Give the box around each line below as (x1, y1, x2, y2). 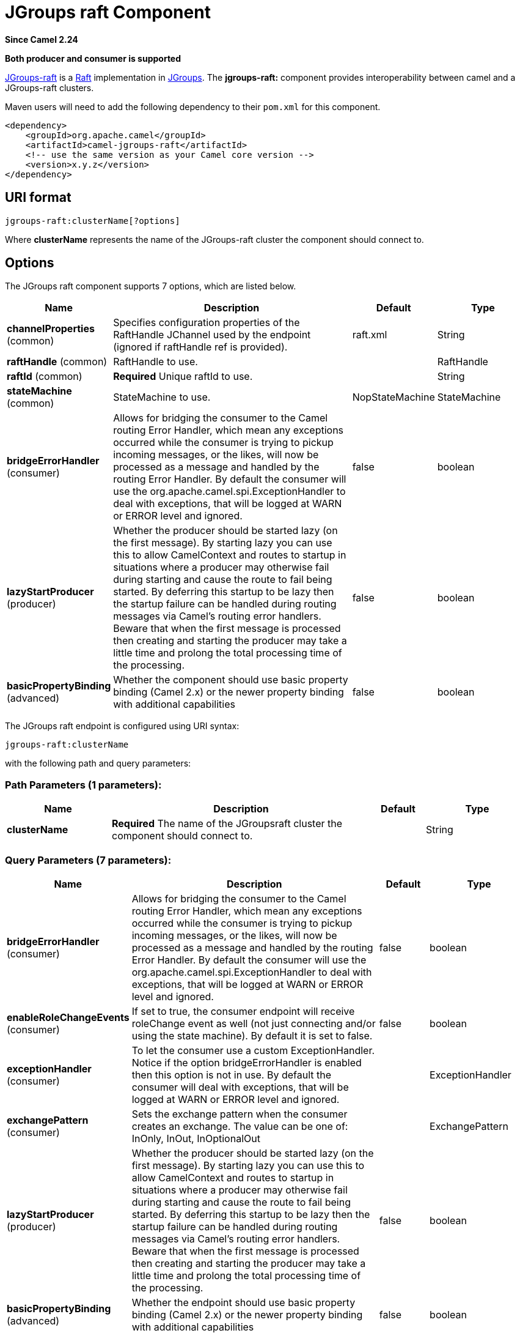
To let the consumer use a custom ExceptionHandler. (131, 1044, 375, 1056)
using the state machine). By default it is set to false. (131, 1029, 373, 1042)
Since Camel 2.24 (5, 34, 78, 45)
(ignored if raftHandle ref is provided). (113, 341, 288, 354)
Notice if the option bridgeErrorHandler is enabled (131, 1056, 362, 1069)
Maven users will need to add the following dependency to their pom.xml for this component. (5, 101, 381, 112)
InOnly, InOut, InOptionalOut (131, 1132, 260, 1145)
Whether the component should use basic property (113, 674, 348, 686)
